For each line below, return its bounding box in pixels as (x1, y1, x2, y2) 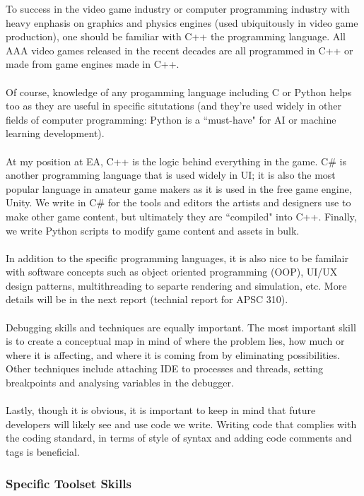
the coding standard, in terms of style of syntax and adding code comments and (6, 430, 352, 445)
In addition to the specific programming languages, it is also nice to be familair (6, 250, 348, 265)
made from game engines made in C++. (6, 57, 180, 71)
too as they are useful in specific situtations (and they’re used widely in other (6, 98, 342, 113)
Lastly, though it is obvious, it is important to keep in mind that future (6, 403, 316, 418)
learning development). (6, 126, 105, 141)
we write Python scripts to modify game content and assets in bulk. (6, 223, 300, 237)
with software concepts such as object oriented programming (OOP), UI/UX (6, 264, 338, 279)
